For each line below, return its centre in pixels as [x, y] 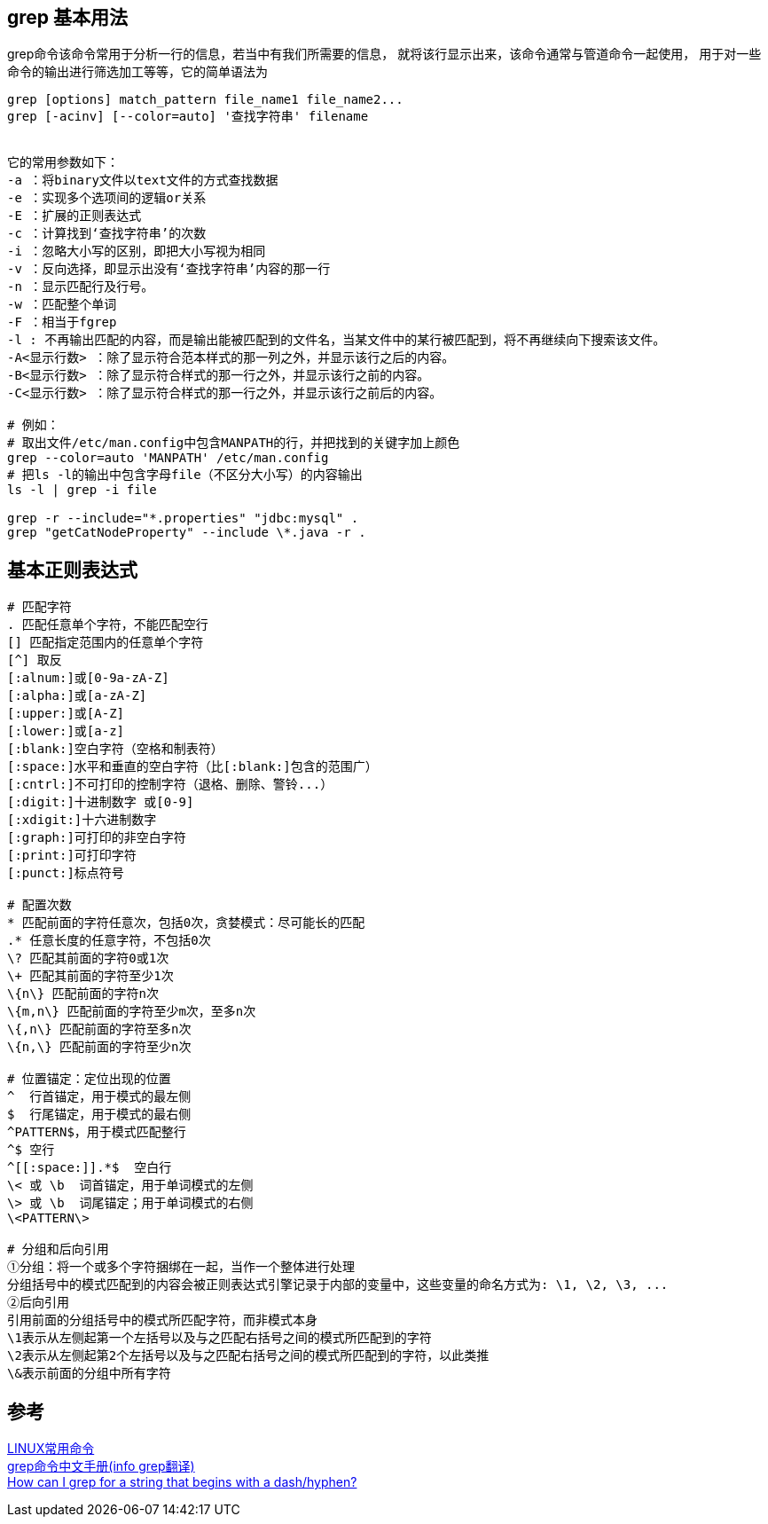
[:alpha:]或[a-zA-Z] [77, 696]
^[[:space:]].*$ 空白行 [90, 1168]
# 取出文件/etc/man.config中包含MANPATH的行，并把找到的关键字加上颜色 [234, 443]
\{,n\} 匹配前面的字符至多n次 [99, 1029]
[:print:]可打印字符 [72, 856]
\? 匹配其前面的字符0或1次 [88, 958]
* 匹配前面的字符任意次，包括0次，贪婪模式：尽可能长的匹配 [186, 923]
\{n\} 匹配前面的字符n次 [83, 994]
